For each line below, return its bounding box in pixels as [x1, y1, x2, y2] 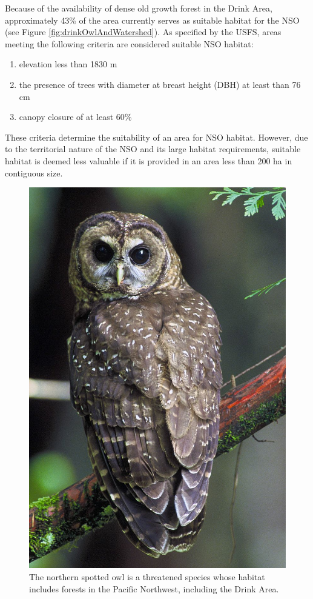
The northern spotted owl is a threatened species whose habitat [29, 571, 265, 583]
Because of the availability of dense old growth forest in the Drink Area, [5, 2, 272, 14]
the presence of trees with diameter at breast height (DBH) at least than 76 [19, 78, 301, 90]
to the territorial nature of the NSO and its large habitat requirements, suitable [5, 142, 301, 155]
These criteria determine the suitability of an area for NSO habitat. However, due [5, 130, 308, 143]
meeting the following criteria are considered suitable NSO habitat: [5, 37, 254, 50]
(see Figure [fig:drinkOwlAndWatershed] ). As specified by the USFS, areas [5, 25, 282, 38]
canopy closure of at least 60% [19, 110, 132, 123]
